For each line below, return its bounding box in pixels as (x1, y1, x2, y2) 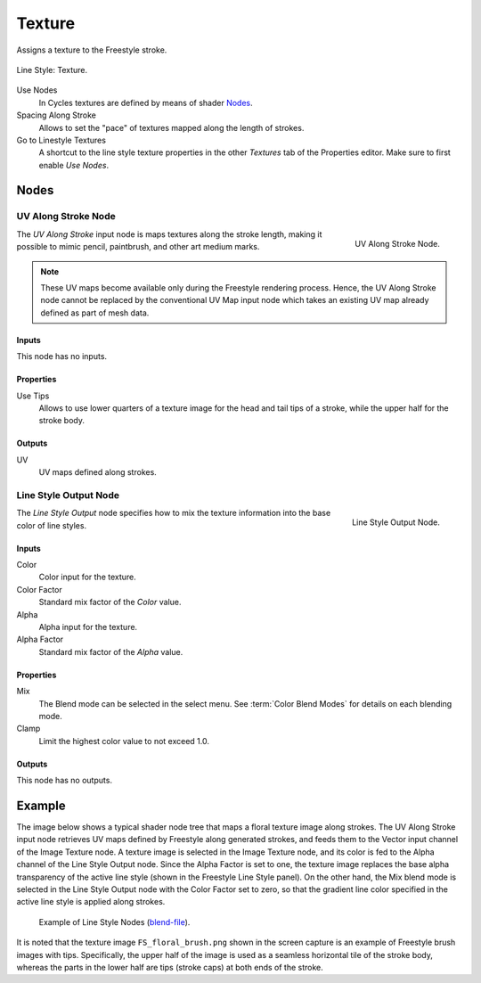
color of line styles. (16, 520, 87, 530)
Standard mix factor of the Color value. (38, 597, 182, 608)
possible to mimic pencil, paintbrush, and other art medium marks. (16, 242, 260, 252)
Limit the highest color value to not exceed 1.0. (38, 735, 209, 746)
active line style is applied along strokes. (16, 897, 166, 907)
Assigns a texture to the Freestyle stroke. (16, 45, 167, 55)
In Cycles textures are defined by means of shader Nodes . (38, 97, 253, 108)
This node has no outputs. (16, 775, 113, 786)
